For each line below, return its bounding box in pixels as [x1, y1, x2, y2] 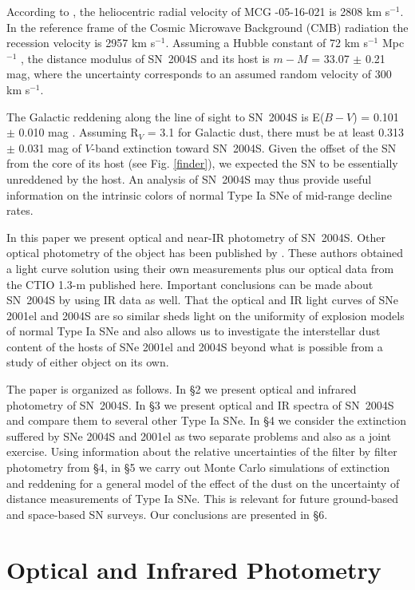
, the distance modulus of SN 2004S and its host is [20, 49, 270, 66]
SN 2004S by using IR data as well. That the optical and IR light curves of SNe [6, 291, 399, 308]
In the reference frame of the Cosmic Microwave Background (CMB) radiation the [6, 18, 409, 35]
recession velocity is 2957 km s [6, 34, 156, 51]
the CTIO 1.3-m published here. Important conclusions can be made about [6, 275, 373, 292]
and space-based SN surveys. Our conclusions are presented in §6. [6, 505, 328, 522]
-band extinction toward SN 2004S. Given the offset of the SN [91, 139, 397, 156]
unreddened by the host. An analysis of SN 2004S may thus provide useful [6, 170, 372, 187]
